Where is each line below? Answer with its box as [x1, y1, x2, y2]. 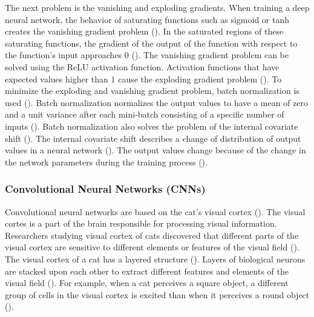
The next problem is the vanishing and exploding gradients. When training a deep [5, 1, 310, 13]
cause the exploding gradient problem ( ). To [118, 72, 282, 85]
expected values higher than [5, 72, 108, 85]
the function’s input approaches [5, 48, 122, 61]
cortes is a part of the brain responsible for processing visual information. [5, 217, 277, 230]
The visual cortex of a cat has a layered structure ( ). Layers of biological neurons [5, 252, 306, 265]
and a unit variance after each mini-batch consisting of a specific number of [5, 108, 284, 121]
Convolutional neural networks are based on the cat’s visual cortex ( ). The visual [5, 205, 306, 218]
